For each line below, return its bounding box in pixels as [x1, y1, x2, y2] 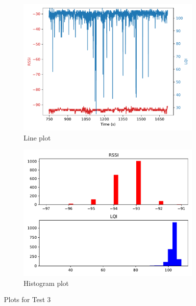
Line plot [24, 132, 51, 142]
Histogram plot [24, 278, 69, 288]
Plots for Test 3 [4, 294, 51, 305]
